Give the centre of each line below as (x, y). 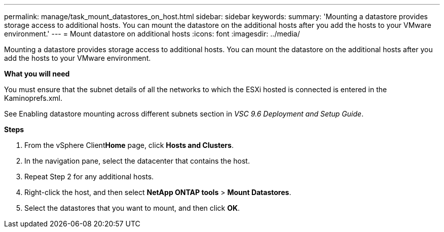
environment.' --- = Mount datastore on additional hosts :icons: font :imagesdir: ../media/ (152, 34)
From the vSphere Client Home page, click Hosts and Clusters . (129, 145)
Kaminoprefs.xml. (33, 98)
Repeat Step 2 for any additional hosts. (89, 177)
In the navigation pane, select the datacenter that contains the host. (137, 161)
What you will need (37, 74)
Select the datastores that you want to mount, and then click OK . (132, 208)
